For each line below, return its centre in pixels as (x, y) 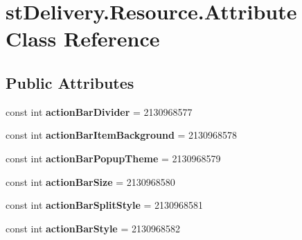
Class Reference (83, 38)
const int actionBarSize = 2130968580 (90, 181)
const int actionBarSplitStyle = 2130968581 (105, 205)
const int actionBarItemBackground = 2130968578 (122, 135)
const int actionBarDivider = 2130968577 (99, 111)
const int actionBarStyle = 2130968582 (93, 228)
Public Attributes (70, 82)
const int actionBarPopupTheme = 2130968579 (113, 158)
